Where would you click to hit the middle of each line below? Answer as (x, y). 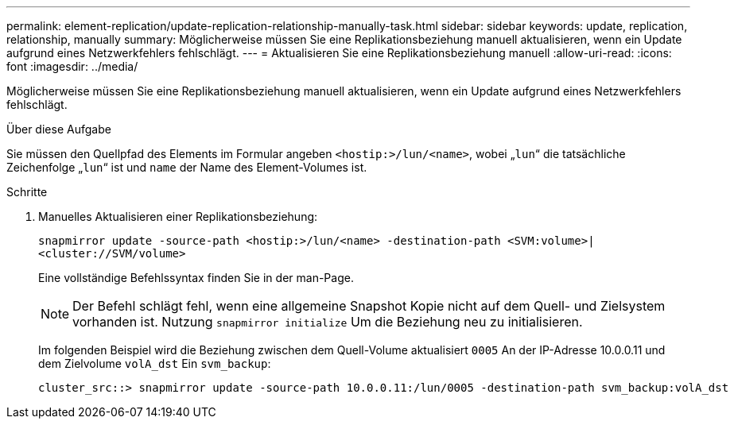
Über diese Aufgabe (59, 129)
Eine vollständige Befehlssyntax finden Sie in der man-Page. (196, 278)
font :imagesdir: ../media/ (72, 66)
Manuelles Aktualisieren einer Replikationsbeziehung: (178, 216)
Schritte (27, 192)
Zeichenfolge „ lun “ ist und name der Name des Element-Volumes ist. (187, 167)
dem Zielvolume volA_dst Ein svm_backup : (155, 363)
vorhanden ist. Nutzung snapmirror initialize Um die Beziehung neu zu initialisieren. (328, 322)
